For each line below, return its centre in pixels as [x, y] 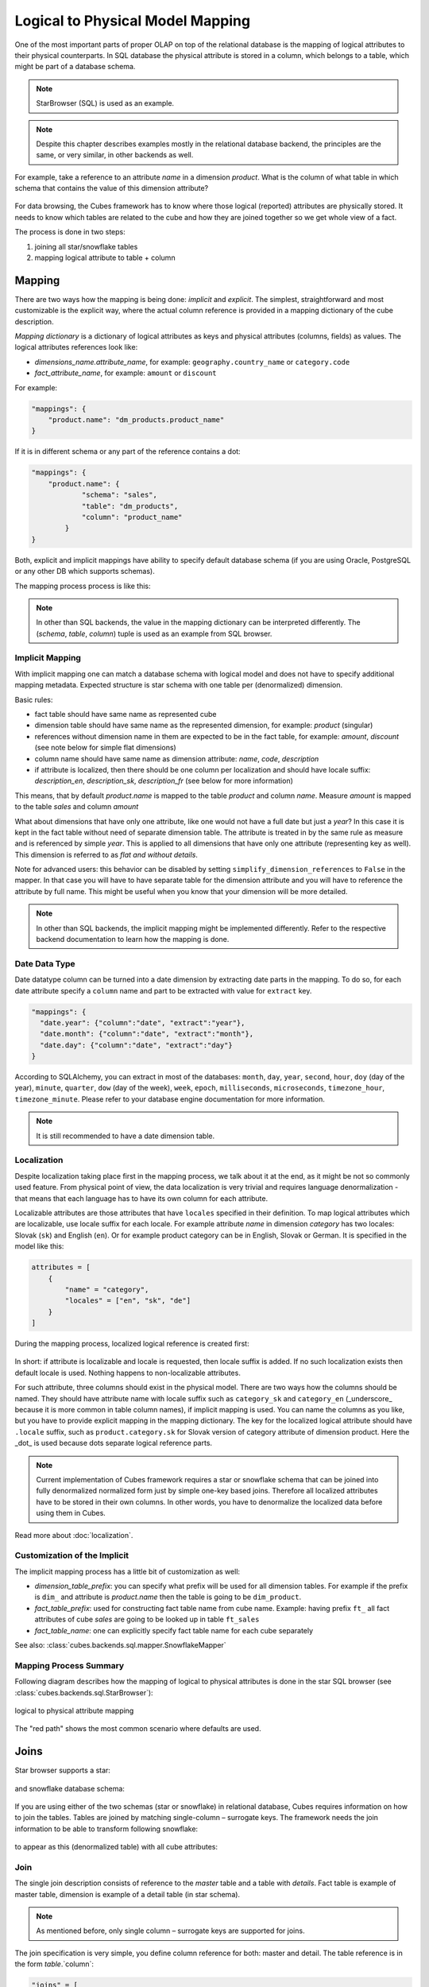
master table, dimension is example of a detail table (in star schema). [128, 1894]
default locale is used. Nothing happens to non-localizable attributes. [128, 1373]
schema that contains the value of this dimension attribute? [112, 188]
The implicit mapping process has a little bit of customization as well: [128, 1571]
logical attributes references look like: [76, 347]
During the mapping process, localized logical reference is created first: [132, 1344]
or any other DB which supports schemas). [85, 571]
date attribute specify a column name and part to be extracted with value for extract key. [163, 990]
